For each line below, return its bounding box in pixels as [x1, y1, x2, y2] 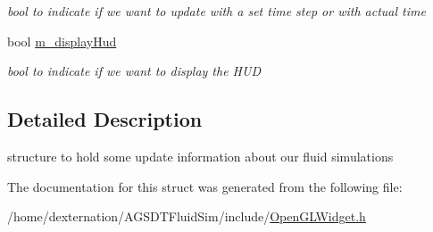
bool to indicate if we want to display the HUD [7, 62, 261, 80]
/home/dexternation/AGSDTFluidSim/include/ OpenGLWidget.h [7, 207, 366, 226]
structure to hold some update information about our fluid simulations [7, 146, 394, 165]
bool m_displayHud [7, 31, 117, 50]
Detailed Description [7, 105, 203, 133]
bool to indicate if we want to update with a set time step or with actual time [7, 2, 426, 20]
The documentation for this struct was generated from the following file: [7, 177, 403, 195]
